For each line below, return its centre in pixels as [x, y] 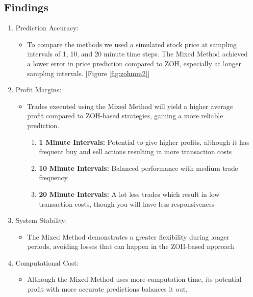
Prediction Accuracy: [47, 28]
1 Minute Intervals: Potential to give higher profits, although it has [144, 142]
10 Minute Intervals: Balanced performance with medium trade [139, 168]
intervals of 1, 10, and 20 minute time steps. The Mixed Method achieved [138, 54]
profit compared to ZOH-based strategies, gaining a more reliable [125, 116]
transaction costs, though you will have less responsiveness [127, 203]
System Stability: [41, 220]
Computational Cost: [47, 262]
